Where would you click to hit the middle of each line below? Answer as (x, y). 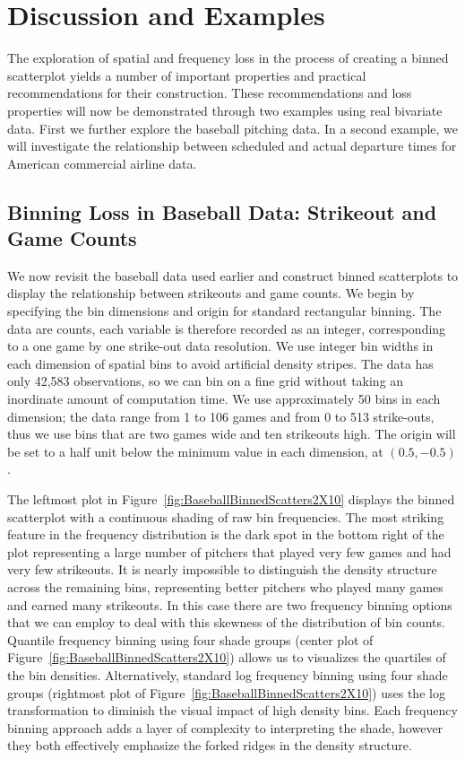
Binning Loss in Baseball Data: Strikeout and (222, 211)
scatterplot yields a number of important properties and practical (187, 75)
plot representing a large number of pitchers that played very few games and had (229, 551)
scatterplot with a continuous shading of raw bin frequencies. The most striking (226, 516)
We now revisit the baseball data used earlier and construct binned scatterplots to (233, 275)
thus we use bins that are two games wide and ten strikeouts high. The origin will (232, 434)
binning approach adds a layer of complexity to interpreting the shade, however (225, 727)
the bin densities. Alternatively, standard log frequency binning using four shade (228, 674)
